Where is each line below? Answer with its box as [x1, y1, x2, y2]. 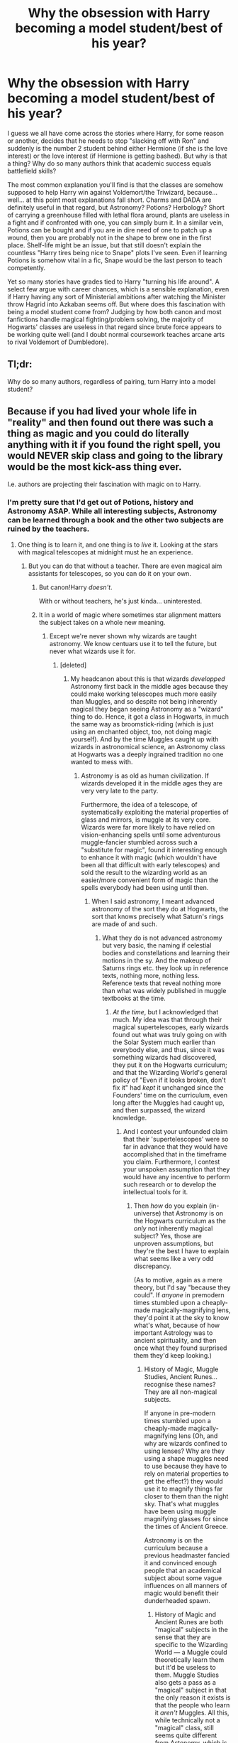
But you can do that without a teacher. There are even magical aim [28, 562, 222, 570]
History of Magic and [154, 1610, 217, 1619]
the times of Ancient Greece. [144, 1522, 228, 1530]
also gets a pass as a [154, 1678, 216, 1686]
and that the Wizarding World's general [112, 1068, 227, 1076]
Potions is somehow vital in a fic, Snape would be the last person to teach [7, 256, 223, 264]
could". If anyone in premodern [133, 1290, 225, 1299]
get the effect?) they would [144, 1476, 223, 1485]
